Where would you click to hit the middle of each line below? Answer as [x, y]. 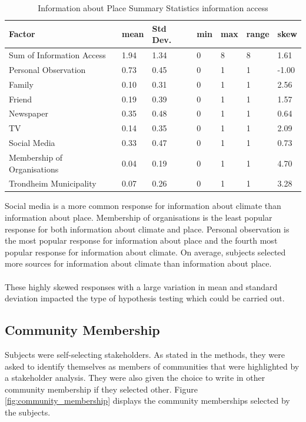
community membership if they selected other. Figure [101, 389]
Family [21, 84]
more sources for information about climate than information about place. [138, 263]
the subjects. [28, 412]
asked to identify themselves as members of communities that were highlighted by [152, 366]
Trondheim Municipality [53, 183]
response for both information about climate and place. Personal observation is [147, 229]
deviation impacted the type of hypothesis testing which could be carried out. [145, 298]
